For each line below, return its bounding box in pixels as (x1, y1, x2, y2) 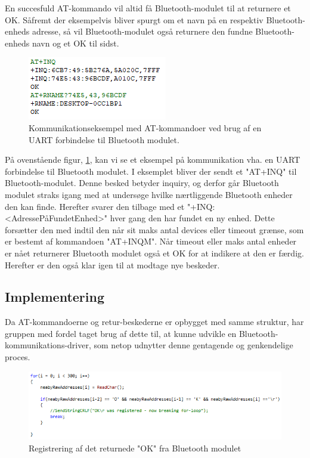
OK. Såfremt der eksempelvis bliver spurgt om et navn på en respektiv (5, 13, 263, 26)
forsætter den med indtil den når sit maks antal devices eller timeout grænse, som (5, 223, 304, 236)
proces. (5, 351, 30, 363)
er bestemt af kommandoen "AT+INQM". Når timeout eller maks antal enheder (5, 235, 297, 247)
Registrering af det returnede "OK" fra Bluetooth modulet (29, 441, 241, 454)
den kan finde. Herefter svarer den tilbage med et (5, 200, 185, 212)
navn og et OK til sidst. (32, 36, 119, 49)
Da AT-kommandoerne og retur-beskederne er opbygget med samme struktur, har (5, 315, 304, 328)
